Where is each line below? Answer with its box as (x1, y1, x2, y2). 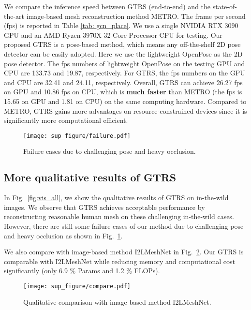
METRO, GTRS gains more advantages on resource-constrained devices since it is (4, 105, 247, 116)
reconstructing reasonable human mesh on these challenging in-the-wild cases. (4, 211, 234, 221)
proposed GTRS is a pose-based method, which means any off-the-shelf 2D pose (4, 39, 241, 49)
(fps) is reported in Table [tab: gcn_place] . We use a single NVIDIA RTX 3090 (4, 20, 238, 30)
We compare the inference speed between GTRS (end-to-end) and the (4, 1, 211, 11)
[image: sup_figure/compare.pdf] (23, 282, 131, 290)
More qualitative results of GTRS (4, 170, 177, 185)
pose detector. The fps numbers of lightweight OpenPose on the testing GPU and (4, 58, 245, 68)
